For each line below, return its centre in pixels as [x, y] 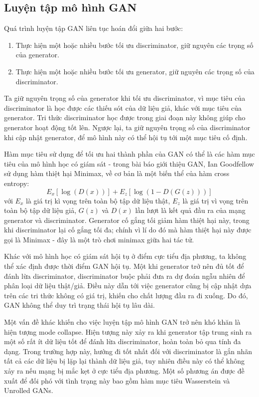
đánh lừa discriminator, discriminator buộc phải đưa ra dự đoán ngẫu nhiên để [125, 276]
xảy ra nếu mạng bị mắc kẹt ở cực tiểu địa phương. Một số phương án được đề [124, 371]
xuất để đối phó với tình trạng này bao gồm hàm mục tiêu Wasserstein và [117, 380]
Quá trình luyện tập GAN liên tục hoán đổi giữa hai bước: [94, 28]
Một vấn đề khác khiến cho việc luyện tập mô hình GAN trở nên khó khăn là [122, 322]
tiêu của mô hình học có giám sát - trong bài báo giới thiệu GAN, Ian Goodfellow [129, 163]
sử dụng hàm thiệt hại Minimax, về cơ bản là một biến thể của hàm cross [117, 173]
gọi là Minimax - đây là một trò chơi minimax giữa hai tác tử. [99, 239]
